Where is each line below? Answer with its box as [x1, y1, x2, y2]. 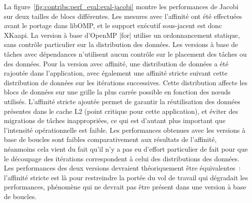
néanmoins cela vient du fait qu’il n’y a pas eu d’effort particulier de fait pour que [4, 143, 248, 154]
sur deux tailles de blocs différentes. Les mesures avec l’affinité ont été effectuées [4, 11, 242, 21]
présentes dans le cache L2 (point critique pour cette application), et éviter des [4, 106, 238, 116]
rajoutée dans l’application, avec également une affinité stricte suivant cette [4, 68, 228, 78]
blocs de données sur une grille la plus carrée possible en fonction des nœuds [4, 87, 231, 97]
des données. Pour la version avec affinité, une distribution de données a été [4, 58, 229, 68]
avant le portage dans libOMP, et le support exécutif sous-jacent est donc [4, 20, 222, 31]
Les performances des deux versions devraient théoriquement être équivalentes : [4, 163, 241, 173]
